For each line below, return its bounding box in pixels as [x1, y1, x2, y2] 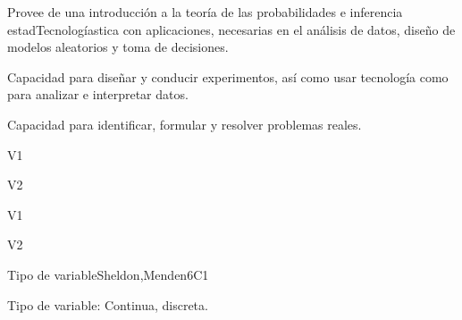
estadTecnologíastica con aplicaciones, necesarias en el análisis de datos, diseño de [7, 20, 456, 38]
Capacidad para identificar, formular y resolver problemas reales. [7, 114, 362, 133]
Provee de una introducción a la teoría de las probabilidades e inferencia [7, 3, 403, 21]
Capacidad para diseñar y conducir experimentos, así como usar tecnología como [7, 67, 449, 86]
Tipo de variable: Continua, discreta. [7, 295, 208, 314]
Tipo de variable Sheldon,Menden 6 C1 [7, 265, 209, 283]
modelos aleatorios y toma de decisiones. [7, 38, 229, 56]
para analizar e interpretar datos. [7, 85, 189, 104]
